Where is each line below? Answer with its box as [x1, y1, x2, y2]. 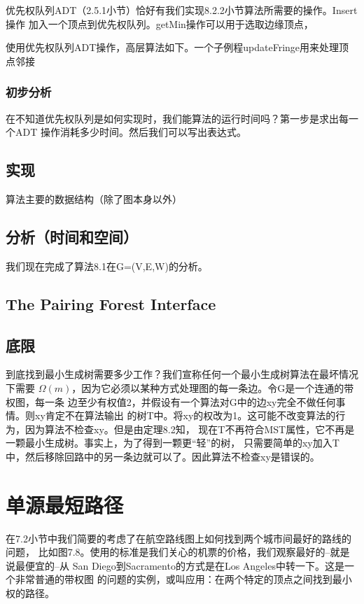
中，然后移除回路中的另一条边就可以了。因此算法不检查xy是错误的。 [6, 449, 320, 463]
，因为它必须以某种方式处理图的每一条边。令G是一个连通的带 [71, 380, 354, 395]
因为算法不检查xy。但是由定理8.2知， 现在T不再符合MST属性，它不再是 [24, 421, 355, 436]
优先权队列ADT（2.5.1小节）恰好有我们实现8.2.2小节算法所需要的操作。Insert [6, 3, 358, 17]
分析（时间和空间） [6, 225, 138, 247]
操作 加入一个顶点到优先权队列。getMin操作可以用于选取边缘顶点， [6, 16, 314, 31]
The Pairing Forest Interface [6, 293, 216, 314]
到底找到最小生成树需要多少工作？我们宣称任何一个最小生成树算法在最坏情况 [6, 367, 358, 381]
